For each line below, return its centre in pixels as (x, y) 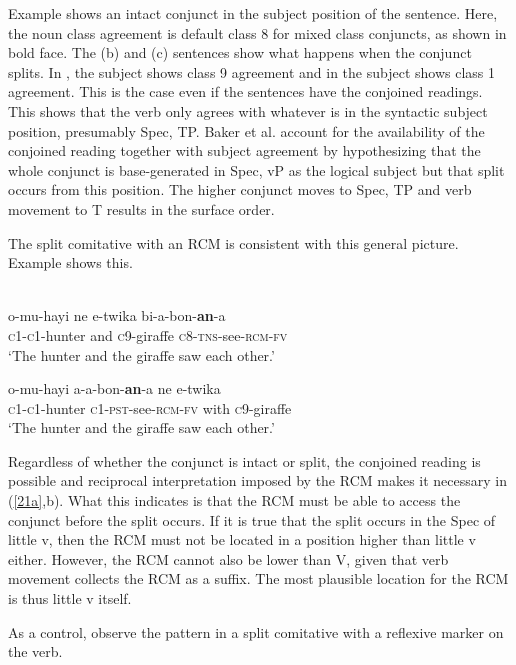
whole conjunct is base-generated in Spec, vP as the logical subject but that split (256, 169)
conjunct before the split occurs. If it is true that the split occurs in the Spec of (252, 519)
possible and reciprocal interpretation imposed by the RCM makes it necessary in (257, 480)
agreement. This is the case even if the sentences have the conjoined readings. (245, 91)
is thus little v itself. (70, 598)
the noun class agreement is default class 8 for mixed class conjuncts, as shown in (257, 32)
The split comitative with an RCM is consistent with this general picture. (233, 242)
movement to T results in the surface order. (141, 208)
